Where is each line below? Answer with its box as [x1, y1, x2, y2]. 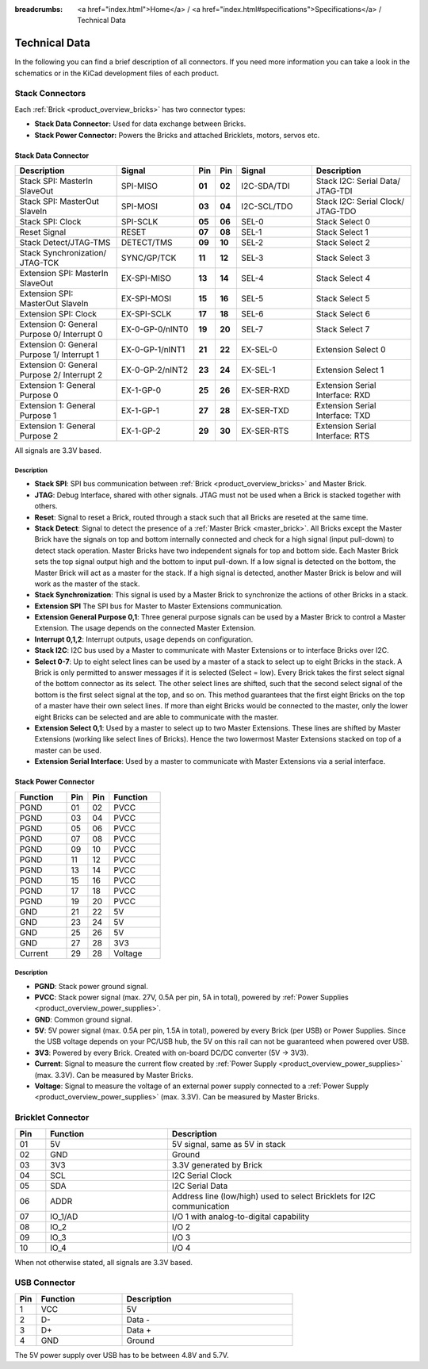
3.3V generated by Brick [171, 1159, 263, 1170]
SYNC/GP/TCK [120, 252, 177, 263]
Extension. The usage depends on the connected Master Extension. [34, 623, 257, 633]
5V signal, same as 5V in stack [171, 1138, 286, 1149]
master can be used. [34, 746, 102, 755]
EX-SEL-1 [241, 365, 276, 375]
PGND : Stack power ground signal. [34, 981, 148, 991]
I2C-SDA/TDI [241, 181, 290, 191]
